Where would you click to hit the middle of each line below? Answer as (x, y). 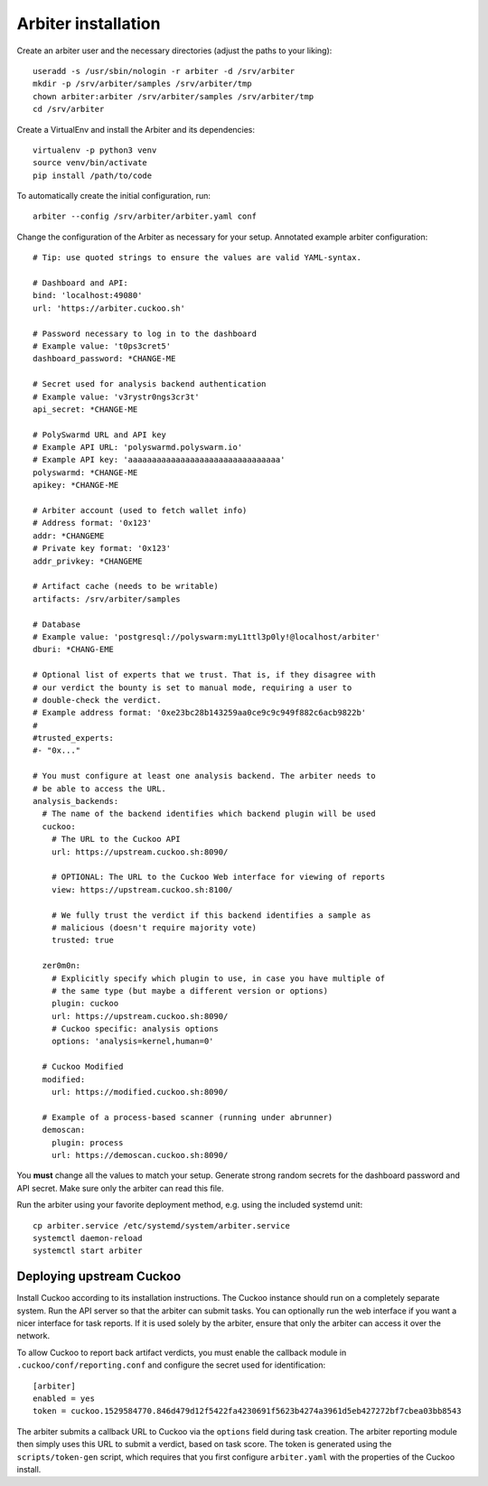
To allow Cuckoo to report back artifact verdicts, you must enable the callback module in (182, 1352)
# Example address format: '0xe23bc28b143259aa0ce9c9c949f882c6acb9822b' (200, 713)
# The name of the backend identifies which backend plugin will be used (209, 814)
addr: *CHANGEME (69, 536)
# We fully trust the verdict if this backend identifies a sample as (211, 915)
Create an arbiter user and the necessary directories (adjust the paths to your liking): (174, 51)
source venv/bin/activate (90, 163)
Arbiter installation (89, 23)
